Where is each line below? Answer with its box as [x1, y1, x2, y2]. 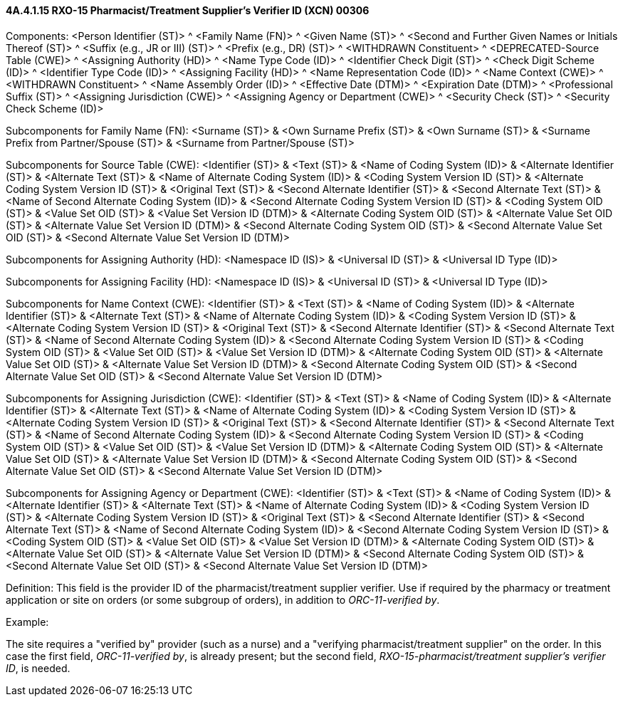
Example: [6, 615, 49, 628]
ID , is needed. [6, 661, 70, 674]
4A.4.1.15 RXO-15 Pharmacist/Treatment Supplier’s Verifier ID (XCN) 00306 [6, 4, 370, 16]
